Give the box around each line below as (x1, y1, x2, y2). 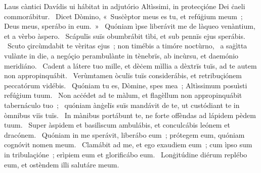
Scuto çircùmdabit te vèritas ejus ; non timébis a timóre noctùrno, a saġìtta (7, 40, 247, 51)
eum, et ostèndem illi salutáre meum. (4, 159, 119, 169)
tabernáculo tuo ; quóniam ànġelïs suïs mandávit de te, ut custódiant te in (4, 99, 240, 110)
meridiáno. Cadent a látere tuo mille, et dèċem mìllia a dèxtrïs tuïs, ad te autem (4, 60, 257, 71)
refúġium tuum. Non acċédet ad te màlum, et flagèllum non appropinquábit (4, 90, 242, 100)
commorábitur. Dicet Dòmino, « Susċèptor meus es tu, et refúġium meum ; (4, 11, 243, 21)
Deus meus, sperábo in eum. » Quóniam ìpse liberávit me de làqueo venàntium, (4, 21, 255, 31)
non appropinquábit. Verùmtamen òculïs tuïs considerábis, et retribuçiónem (4, 70, 242, 81)
